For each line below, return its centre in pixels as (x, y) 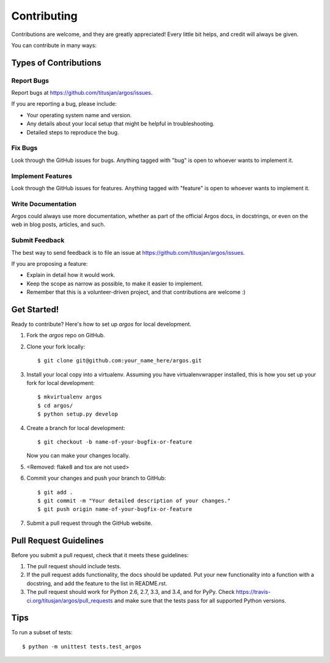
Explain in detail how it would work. (71, 275)
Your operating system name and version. (79, 115)
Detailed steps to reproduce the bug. (73, 132)
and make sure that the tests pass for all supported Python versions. (200, 600)
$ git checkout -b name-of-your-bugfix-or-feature (115, 442)
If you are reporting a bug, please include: (64, 104)
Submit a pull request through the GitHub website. (90, 523)
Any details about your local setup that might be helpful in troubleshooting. (121, 124)
